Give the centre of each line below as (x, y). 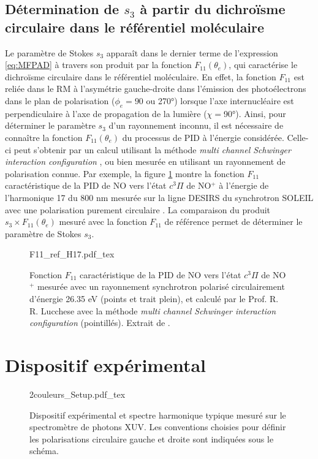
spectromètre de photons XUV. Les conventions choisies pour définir (158, 427)
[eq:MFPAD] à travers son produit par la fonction (98, 65)
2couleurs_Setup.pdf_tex (78, 394)
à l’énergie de (244, 185)
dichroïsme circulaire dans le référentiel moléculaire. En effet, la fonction (141, 76)
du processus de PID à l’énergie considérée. (203, 137)
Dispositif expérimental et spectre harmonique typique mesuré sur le (158, 415)
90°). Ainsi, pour (255, 113)
